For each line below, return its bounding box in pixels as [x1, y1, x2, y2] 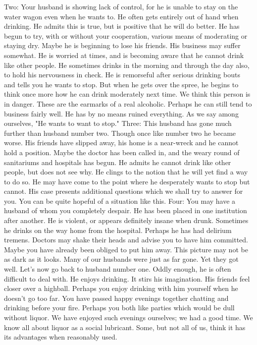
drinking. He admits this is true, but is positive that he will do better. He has [4, 21, 240, 31]
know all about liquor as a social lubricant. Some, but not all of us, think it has [4, 322, 246, 332]
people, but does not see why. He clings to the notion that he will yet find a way [4, 167, 248, 177]
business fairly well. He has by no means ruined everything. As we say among [4, 108, 239, 118]
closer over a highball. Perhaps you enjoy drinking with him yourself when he [4, 283, 238, 293]
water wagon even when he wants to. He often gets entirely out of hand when [4, 11, 239, 21]
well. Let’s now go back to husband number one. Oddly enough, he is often [4, 264, 231, 274]
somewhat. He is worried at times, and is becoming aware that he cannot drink [4, 50, 244, 60]
